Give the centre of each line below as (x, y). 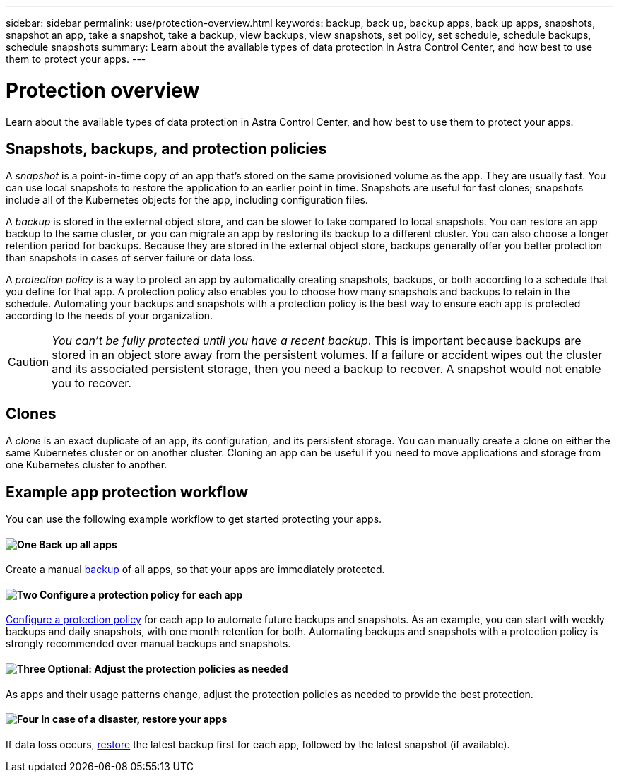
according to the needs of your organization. (110, 316)
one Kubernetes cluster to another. (87, 465)
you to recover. (92, 383)
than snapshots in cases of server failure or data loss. (130, 258)
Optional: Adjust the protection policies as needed (168, 669)
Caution (29, 362)
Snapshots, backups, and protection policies (166, 148)
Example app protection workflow (127, 492)
